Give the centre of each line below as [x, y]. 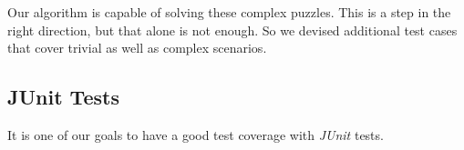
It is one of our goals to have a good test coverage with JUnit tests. [196, 134]
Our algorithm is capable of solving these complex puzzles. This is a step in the [229, 12]
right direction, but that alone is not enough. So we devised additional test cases [232, 30]
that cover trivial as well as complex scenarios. [137, 48]
